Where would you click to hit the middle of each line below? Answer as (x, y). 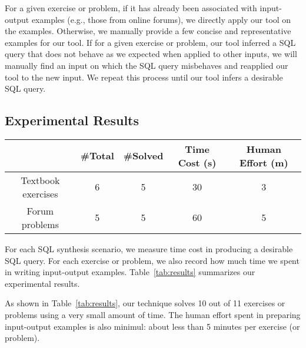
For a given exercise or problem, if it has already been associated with (131, 8)
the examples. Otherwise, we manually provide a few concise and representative (148, 31)
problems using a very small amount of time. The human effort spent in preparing (153, 314)
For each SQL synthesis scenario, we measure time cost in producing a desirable (149, 248)
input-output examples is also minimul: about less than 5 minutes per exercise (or (152, 326)
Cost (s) (197, 162)
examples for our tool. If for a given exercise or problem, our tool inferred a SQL (150, 42)
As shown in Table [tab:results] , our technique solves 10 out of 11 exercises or (145, 303)
